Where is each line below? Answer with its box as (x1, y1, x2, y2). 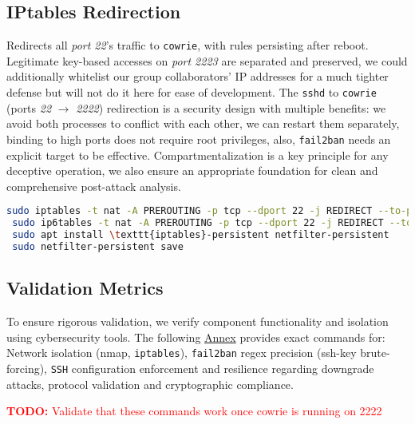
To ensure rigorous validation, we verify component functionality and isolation (6, 313, 389, 330)
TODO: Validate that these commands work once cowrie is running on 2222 (6, 402, 382, 419)
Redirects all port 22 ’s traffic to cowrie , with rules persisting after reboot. (6, 37, 369, 53)
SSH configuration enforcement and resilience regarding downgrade (50, 359, 374, 376)
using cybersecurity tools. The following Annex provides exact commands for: (6, 328, 385, 345)
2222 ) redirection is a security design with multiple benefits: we (76, 99, 386, 116)
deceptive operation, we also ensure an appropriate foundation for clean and (6, 162, 378, 179)
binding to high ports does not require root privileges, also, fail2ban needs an (6, 130, 391, 147)
